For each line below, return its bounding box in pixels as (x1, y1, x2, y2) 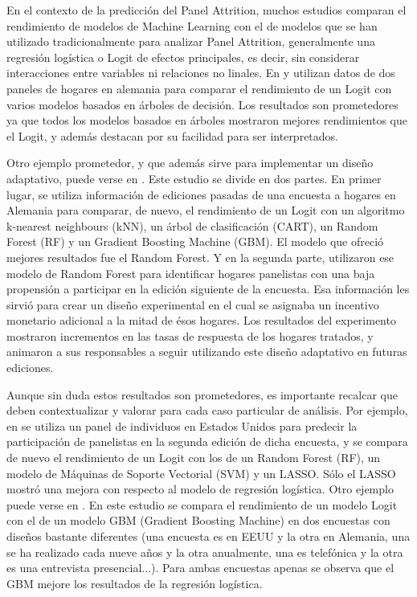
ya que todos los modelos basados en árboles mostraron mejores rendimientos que (6, 112, 408, 129)
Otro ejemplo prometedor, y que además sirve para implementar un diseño (6, 154, 374, 171)
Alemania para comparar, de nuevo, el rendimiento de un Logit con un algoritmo (6, 202, 405, 219)
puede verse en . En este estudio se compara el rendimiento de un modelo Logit (6, 496, 398, 513)
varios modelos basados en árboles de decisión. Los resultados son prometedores (6, 96, 399, 112)
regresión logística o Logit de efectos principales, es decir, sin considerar (6, 48, 360, 65)
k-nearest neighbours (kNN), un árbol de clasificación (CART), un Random (6, 217, 378, 234)
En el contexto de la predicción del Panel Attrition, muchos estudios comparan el (6, 2, 407, 18)
